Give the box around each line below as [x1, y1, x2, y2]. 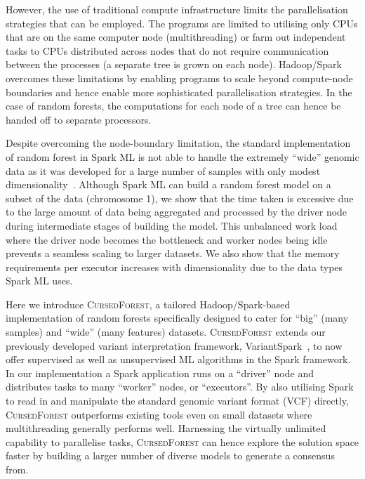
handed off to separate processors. [6, 112, 152, 126]
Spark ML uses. [6, 273, 73, 288]
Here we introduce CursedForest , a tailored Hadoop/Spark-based [6, 296, 291, 311]
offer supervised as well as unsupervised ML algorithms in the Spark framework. [6, 352, 351, 367]
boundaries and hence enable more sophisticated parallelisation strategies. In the [6, 84, 352, 99]
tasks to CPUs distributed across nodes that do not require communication [6, 43, 329, 58]
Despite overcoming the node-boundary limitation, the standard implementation [6, 136, 351, 150]
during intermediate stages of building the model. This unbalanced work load [6, 218, 338, 232]
